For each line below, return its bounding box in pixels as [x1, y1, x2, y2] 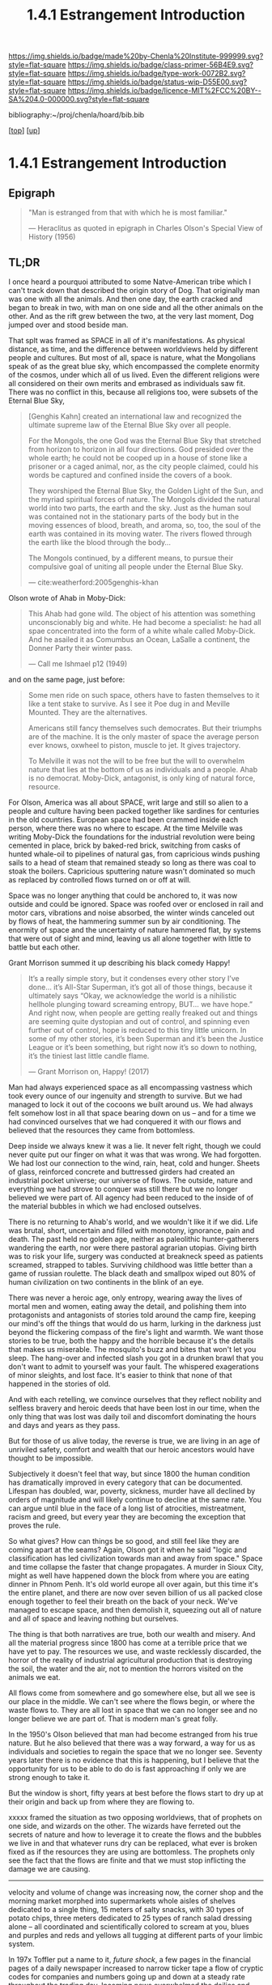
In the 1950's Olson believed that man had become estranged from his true [8, 1730, 258, 1739]
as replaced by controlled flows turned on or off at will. [8, 875, 192, 884]
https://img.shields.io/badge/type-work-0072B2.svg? [67, 69, 246, 79]
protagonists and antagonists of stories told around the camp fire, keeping [8, 1310, 257, 1320]
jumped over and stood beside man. [8, 320, 129, 329]
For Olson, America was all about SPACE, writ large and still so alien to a [8, 797, 249, 807]
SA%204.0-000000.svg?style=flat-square [8, 95, 150, 104]
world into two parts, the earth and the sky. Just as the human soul [28, 504, 252, 512]
